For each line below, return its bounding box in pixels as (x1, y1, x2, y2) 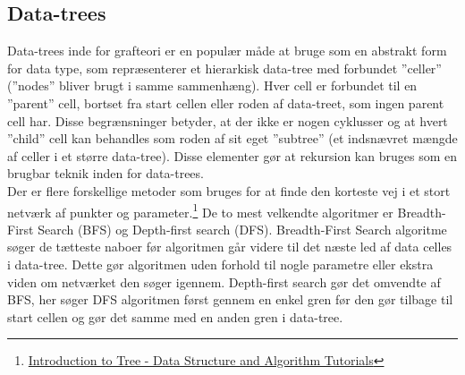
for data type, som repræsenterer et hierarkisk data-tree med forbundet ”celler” (7, 58, 442, 77)
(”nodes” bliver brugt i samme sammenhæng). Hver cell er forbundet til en (7, 76, 418, 95)
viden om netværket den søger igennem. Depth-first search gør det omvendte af (7, 272, 441, 291)
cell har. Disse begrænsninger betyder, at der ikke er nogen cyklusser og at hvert (7, 111, 448, 130)
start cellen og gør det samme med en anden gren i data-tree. (7, 307, 343, 326)
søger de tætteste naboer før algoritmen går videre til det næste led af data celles (7, 237, 452, 256)
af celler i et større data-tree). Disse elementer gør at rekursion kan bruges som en (7, 146, 457, 165)
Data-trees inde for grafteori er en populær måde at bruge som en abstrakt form (7, 41, 447, 60)
